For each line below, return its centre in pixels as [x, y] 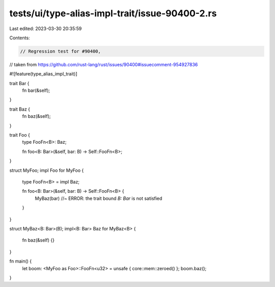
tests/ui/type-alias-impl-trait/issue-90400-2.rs [113, 13]
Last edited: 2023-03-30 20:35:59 [46, 29]
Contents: [20, 38]
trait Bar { [19, 83]
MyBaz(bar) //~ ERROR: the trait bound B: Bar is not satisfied [99, 198]
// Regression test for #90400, [61, 51]
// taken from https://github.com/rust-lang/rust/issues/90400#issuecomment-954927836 [104, 64]
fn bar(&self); [36, 90]
